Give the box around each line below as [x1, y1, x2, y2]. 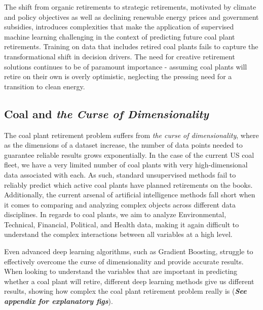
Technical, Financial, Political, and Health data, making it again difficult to [4, 219, 239, 229]
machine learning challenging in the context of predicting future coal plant [4, 31, 235, 42]
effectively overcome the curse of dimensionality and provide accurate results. [4, 256, 244, 266]
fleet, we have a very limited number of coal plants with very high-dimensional [4, 159, 248, 170]
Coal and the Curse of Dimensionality [4, 106, 209, 121]
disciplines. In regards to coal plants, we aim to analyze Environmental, [4, 209, 227, 220]
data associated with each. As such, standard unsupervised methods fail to [4, 169, 236, 180]
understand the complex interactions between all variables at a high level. [4, 229, 233, 239]
